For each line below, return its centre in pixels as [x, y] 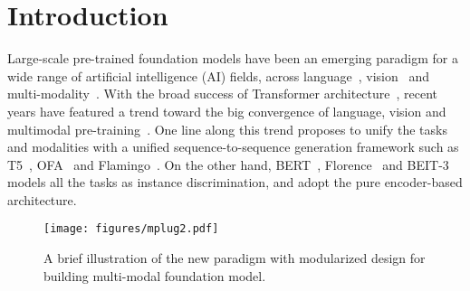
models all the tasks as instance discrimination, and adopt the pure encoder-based [235, 182]
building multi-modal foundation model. [155, 275]
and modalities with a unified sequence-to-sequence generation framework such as [233, 147]
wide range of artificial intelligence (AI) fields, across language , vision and [218, 75]
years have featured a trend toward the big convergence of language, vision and [227, 111]
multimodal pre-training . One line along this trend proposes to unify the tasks [227, 129]
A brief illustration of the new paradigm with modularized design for [235, 258]
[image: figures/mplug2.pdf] [131, 229]
